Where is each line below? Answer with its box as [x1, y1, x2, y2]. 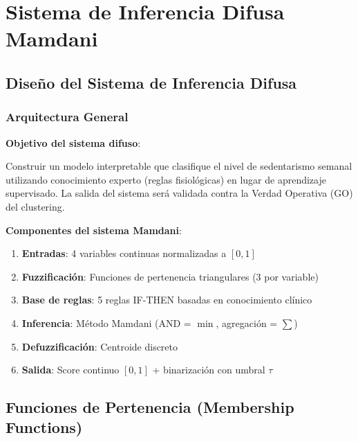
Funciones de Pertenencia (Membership [6, 396, 294, 418]
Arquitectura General [6, 108, 129, 125]
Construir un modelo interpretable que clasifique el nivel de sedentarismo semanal [6, 159, 352, 173]
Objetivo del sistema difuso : [6, 135, 141, 150]
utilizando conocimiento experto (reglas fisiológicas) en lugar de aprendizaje [6, 172, 326, 186]
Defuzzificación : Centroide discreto [21, 339, 178, 353]
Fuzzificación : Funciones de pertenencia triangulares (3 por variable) [21, 269, 319, 283]
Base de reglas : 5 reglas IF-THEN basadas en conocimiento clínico [21, 292, 312, 307]
